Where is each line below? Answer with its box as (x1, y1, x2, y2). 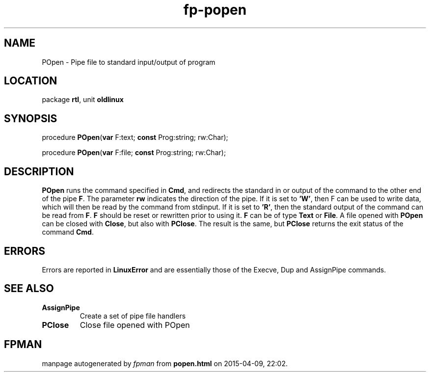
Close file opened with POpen (80, 320, 190, 330)
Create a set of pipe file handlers (80, 311, 186, 320)
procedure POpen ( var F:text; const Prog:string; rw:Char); (42, 133, 228, 142)
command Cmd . (42, 228, 94, 237)
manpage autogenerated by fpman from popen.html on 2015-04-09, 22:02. (42, 359, 288, 368)
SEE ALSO (4, 282, 54, 295)
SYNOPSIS (4, 112, 57, 125)
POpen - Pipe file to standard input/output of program (42, 57, 215, 66)
